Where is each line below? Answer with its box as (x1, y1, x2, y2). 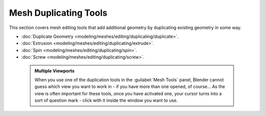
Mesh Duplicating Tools (9, 7, 107, 18)
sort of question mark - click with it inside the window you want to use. (34, 97, 178, 103)
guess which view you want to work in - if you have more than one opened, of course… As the (34, 84, 225, 89)
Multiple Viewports (34, 68, 75, 74)
